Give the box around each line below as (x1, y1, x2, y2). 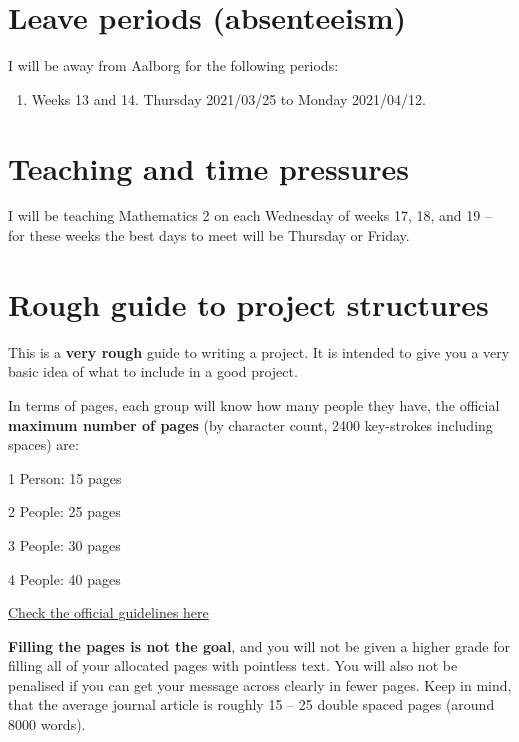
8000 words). (8, 714, 86, 735)
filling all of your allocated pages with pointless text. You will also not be (8, 655, 458, 676)
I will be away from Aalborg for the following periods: (8, 55, 339, 76)
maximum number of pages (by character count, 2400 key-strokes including (8, 414, 493, 435)
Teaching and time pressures (8, 147, 409, 188)
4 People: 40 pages (8, 568, 121, 589)
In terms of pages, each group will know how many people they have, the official (8, 394, 500, 415)
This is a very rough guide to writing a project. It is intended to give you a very (8, 341, 510, 362)
